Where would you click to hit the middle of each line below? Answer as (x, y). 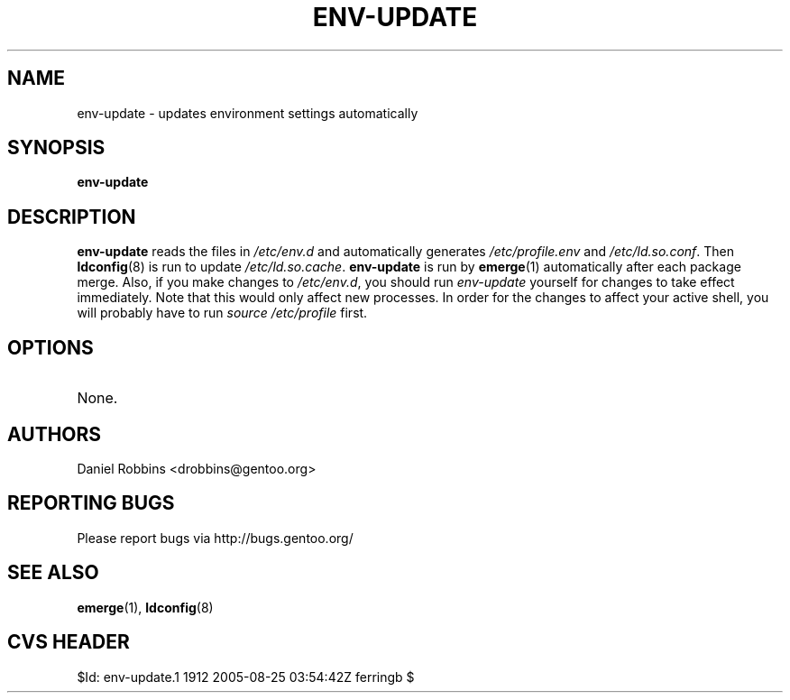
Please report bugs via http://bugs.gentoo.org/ (215, 538)
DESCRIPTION (72, 216)
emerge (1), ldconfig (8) (145, 607)
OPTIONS (51, 347)
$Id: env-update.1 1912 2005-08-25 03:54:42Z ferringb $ (246, 677)
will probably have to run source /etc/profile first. (222, 313)
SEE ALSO (53, 573)
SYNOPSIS (56, 148)
